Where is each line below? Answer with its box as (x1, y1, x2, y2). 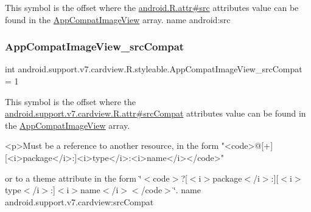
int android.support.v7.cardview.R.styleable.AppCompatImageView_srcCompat (5, 63, 302, 75)
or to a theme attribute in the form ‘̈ (5, 171, 142, 184)
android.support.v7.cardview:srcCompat (5, 195, 154, 208)
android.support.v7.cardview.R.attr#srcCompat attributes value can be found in (5, 107, 306, 120)
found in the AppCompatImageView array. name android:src (5, 13, 231, 26)
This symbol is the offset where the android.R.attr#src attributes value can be (5, 1, 299, 13)
